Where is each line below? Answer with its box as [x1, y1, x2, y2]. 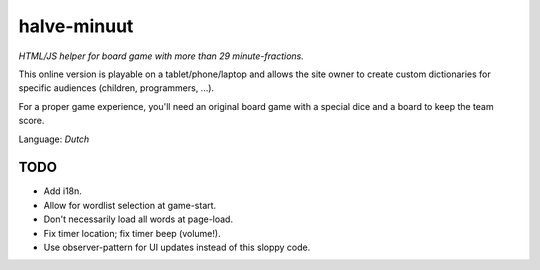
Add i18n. [43, 185, 82, 197]
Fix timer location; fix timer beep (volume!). [43, 227, 221, 239]
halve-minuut [18, 15, 134, 37]
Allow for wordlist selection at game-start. [43, 199, 217, 211]
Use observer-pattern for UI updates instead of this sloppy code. [43, 241, 311, 253]
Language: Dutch [18, 133, 90, 145]
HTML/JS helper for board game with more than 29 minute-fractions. [18, 50, 305, 62]
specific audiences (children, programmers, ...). [18, 82, 215, 94]
